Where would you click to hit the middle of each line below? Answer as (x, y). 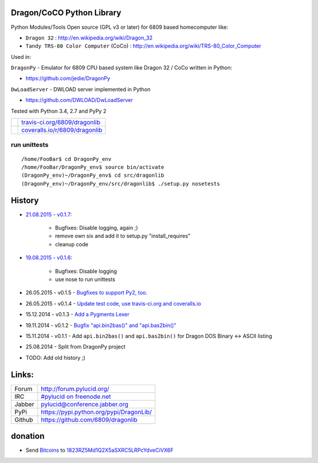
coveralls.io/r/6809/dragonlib (62, 130)
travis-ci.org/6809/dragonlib (61, 123)
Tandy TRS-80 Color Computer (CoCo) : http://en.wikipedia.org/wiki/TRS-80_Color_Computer (143, 46)
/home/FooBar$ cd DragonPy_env (67, 159)
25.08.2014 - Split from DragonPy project (76, 347)
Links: (22, 374)
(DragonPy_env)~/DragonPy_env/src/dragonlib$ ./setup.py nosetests (121, 183)
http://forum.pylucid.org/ (75, 389)
